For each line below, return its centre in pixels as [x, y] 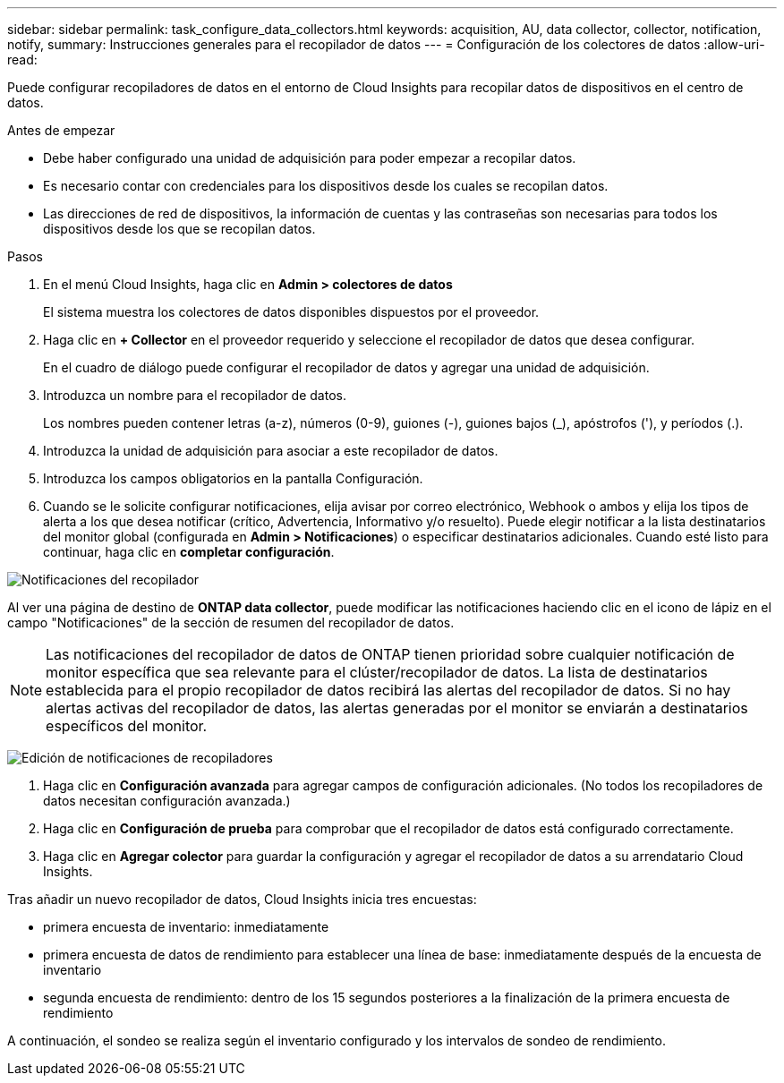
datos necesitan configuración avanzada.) [167, 801]
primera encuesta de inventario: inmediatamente [186, 927]
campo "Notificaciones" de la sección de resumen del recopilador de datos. [231, 623]
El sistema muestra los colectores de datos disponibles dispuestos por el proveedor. [291, 312]
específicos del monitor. [127, 726]
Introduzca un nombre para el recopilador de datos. [195, 395]
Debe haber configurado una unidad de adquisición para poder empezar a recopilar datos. [310, 158]
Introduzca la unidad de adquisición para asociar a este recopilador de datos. [271, 451]
